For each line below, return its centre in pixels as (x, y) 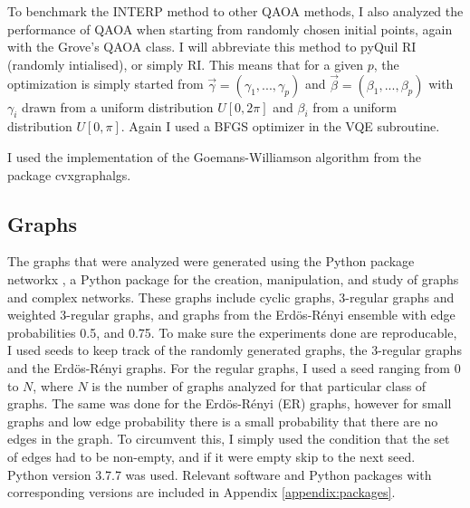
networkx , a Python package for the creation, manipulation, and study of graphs (233, 278)
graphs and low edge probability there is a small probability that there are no (223, 421)
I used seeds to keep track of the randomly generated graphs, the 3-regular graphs (235, 350)
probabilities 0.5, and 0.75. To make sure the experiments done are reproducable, (232, 332)
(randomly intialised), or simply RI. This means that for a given (186, 64)
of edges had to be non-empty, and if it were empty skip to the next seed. (211, 456)
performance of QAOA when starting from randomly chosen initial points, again (230, 29)
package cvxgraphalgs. (69, 174)
